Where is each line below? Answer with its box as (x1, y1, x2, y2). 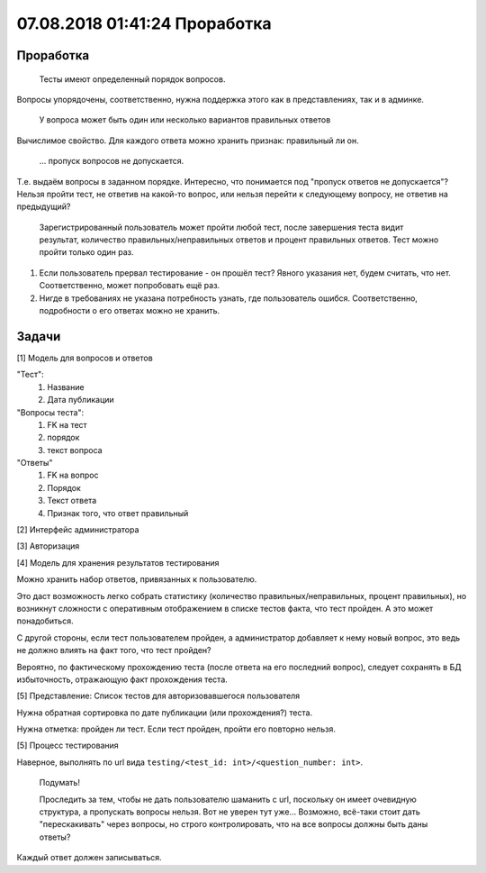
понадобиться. (16, 615, 74, 626)
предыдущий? (16, 201, 71, 212)
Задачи (16, 329, 61, 344)
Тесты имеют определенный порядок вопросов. (39, 73, 226, 85)
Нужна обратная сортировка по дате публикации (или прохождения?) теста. (16, 707, 313, 718)
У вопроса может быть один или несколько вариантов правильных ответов (39, 114, 331, 125)
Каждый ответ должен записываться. (16, 852, 162, 863)
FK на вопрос (47, 469, 99, 481)
